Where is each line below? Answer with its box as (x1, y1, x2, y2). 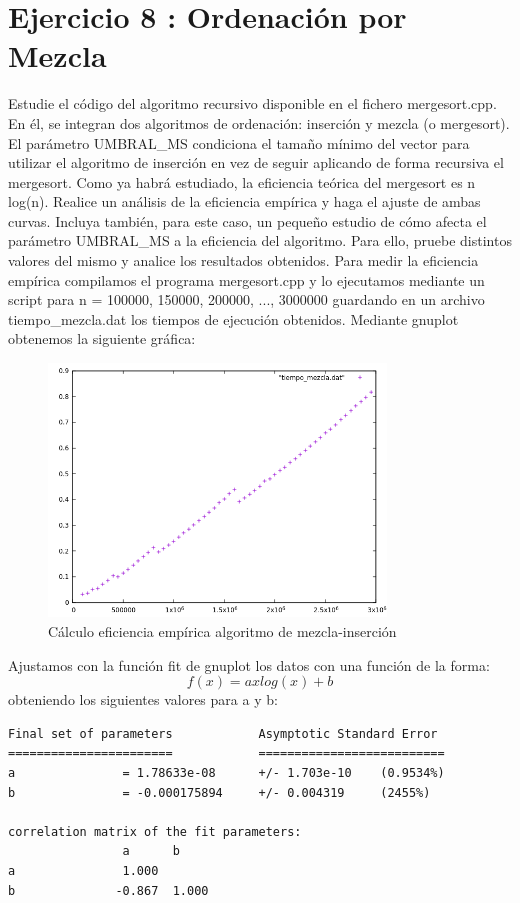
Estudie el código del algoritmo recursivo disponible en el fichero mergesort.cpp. (8, 93, 497, 114)
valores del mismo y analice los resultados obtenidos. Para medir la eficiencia (8, 250, 479, 271)
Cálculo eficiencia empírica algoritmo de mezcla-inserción (48, 621, 397, 642)
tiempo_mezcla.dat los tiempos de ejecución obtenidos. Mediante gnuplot (8, 308, 459, 329)
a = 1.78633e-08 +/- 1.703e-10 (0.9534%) (8, 765, 445, 780)
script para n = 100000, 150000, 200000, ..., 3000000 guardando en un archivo (8, 289, 485, 310)
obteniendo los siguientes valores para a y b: (8, 689, 278, 710)
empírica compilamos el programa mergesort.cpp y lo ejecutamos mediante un (8, 269, 485, 290)
